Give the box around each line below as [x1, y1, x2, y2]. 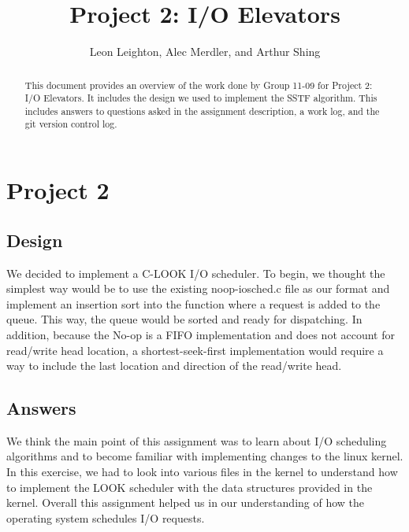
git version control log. [24, 117, 117, 131]
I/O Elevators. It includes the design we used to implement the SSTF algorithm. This [24, 91, 377, 105]
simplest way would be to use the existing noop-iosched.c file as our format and [6, 280, 390, 297]
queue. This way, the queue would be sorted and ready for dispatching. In [6, 311, 363, 327]
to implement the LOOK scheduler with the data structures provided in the [6, 478, 373, 495]
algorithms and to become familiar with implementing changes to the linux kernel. [6, 448, 403, 464]
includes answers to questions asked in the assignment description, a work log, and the [24, 104, 380, 117]
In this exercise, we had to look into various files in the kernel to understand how [6, 464, 398, 480]
